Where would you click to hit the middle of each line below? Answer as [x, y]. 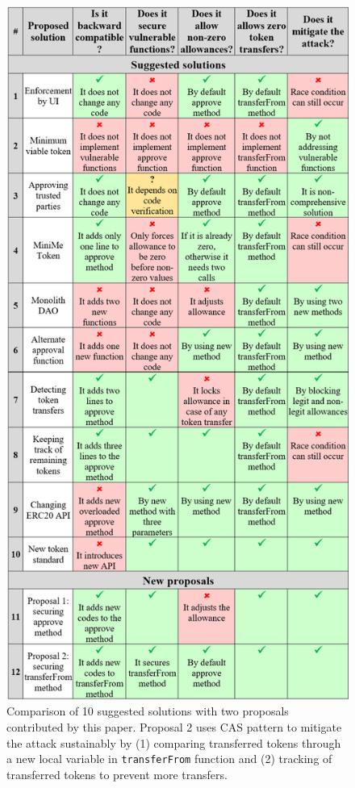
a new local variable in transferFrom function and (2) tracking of [169, 759]
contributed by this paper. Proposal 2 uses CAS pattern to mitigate [174, 726]
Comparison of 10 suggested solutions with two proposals [148, 711]
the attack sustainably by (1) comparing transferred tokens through [174, 742]
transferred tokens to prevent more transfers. [117, 774]
